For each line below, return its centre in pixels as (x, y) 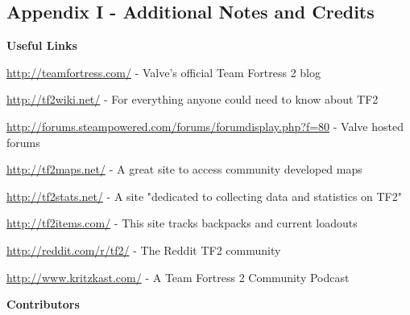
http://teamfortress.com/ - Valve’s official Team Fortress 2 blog (164, 72)
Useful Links (42, 45)
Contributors (43, 304)
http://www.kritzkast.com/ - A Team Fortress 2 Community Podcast (178, 277)
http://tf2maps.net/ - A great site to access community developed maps (184, 169)
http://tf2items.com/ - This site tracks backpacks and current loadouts (182, 223)
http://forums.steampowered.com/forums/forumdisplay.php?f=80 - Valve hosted (205, 126)
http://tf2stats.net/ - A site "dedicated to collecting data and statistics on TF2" (204, 196)
